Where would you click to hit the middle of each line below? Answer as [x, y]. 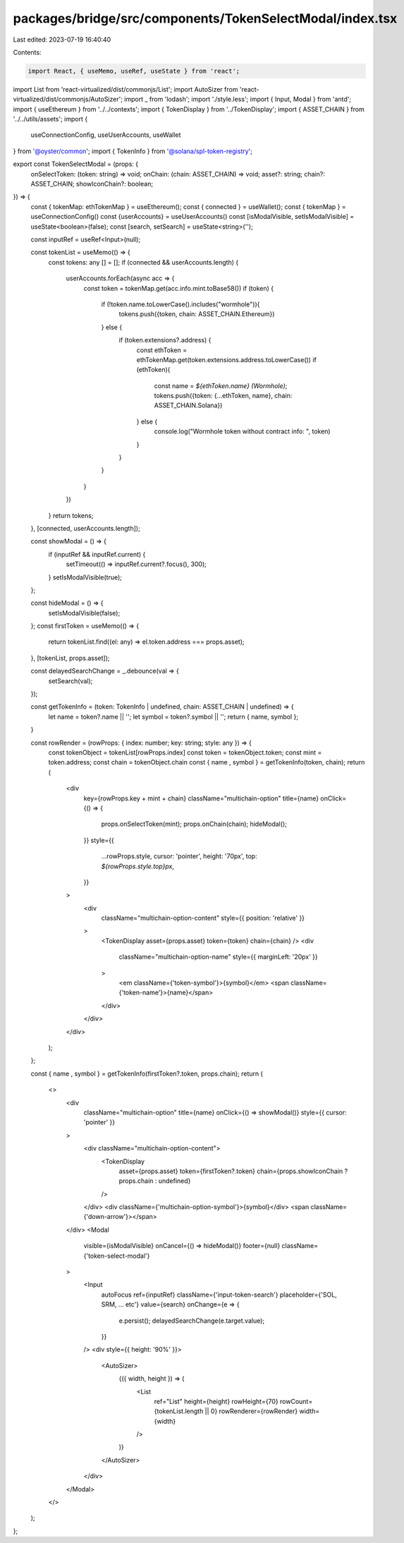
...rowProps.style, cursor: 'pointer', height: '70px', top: [179, 856]
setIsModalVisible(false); [84, 613]
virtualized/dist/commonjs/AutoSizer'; [68, 100]
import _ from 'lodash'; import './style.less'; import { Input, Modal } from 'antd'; [238, 100]
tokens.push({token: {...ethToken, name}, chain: [223, 396]
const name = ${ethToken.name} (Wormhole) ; [221, 385]
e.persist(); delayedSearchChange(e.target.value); [191, 1321]
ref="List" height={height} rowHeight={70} [216, 1401]
